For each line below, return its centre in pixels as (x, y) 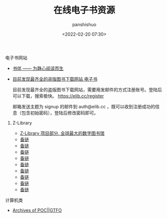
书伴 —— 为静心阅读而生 (38, 68)
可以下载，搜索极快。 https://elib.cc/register (58, 96)
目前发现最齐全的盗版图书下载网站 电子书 (55, 79)
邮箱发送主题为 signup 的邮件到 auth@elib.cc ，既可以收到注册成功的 (84, 106)
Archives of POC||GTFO (37, 210)
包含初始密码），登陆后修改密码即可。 (60, 113)
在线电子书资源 (84, 10)
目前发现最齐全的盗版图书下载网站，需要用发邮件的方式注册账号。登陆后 (87, 89)
